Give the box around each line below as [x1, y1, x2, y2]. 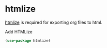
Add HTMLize [5, 29, 32, 34]
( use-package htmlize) [5, 38, 51, 43]
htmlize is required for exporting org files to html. [5, 19, 103, 25]
